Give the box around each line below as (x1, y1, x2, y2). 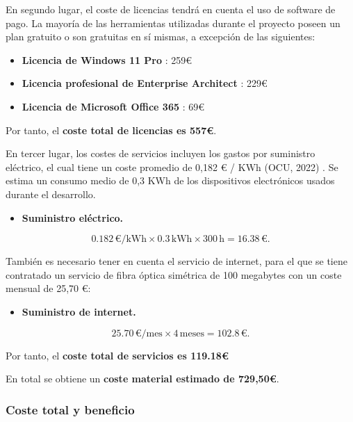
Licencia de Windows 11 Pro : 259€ (22, 52, 192, 67)
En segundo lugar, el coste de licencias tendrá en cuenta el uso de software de (6, 2, 336, 16)
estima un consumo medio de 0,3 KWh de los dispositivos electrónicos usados (6, 173, 335, 188)
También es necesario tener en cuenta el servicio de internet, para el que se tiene (6, 254, 347, 268)
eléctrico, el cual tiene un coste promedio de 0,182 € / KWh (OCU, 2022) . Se (6, 159, 338, 174)
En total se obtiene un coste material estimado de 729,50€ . (6, 371, 279, 386)
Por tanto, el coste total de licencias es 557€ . (6, 122, 217, 137)
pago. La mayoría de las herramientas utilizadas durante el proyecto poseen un (6, 15, 340, 30)
